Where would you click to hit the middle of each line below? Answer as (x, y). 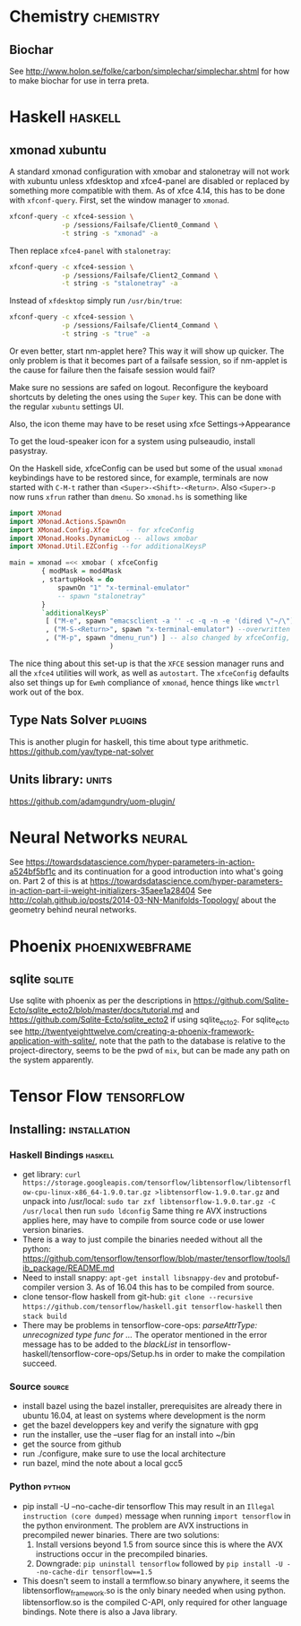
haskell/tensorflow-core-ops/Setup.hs (93, 1354)
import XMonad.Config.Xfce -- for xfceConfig (102, 530)
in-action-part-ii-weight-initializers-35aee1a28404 (103, 891)
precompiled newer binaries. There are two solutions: (120, 1534)
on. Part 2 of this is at (49, 881)
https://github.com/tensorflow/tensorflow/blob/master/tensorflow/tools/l (156, 1259)
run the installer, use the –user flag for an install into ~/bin (129, 1435)
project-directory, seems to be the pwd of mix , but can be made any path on (150, 1051)
